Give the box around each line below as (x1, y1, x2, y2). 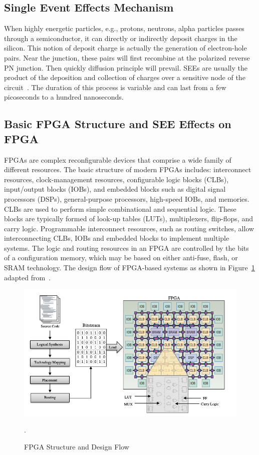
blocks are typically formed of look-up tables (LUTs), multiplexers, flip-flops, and (4, 213, 253, 224)
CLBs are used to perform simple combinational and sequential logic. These (4, 203, 236, 214)
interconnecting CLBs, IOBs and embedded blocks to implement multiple (4, 233, 229, 243)
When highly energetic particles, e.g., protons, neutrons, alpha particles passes (4, 23, 244, 34)
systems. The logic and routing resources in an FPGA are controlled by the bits (4, 242, 249, 253)
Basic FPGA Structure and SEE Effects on (4, 116, 231, 132)
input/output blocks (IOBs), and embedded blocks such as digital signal (4, 184, 226, 194)
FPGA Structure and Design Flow (24, 441, 129, 451)
